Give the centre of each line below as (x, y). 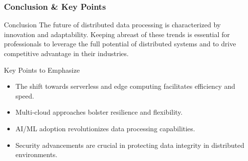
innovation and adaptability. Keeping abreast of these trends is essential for (117, 34)
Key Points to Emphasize (42, 70)
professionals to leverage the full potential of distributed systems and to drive (120, 44)
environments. (36, 154)
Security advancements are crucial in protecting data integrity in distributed (130, 145)
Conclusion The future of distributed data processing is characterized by (113, 25)
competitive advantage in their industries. (66, 53)
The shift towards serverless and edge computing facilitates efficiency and (125, 86)
